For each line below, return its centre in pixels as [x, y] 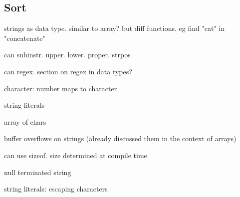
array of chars [25, 121]
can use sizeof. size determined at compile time [76, 155]
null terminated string [38, 172]
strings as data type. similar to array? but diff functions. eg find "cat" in [114, 28]
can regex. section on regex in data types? [68, 71]
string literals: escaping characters [56, 189]
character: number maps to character [61, 88]
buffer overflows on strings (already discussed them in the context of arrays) [120, 138]
